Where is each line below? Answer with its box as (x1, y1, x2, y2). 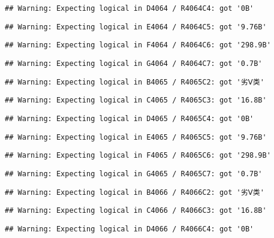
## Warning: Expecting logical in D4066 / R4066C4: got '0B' (5, 224, 254, 233)
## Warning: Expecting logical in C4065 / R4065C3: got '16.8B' (5, 96, 267, 105)
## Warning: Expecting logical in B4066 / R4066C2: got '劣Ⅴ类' (5, 188, 264, 197)
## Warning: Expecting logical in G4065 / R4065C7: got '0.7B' (5, 169, 263, 178)
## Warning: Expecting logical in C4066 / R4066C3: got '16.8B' (5, 206, 267, 215)
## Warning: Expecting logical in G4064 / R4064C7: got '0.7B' (5, 59, 263, 68)
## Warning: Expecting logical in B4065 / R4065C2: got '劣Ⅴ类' (5, 77, 264, 86)
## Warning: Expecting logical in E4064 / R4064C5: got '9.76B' (5, 22, 267, 31)
